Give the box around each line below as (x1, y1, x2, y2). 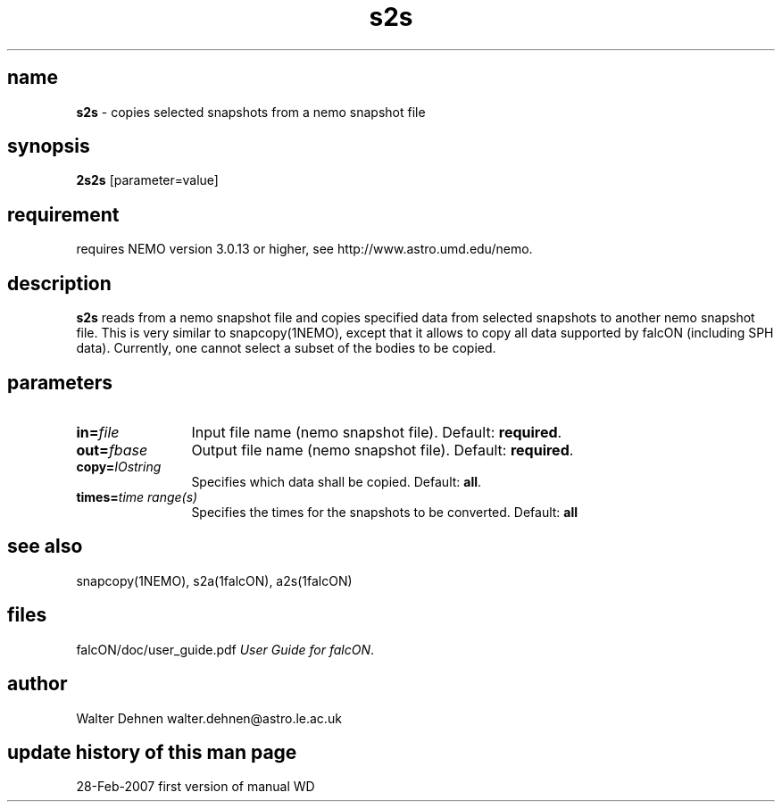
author (7, 672, 68, 696)
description (7, 271, 112, 295)
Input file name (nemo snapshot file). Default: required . (191, 422, 562, 441)
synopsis (7, 135, 90, 158)
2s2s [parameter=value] (76, 172, 219, 188)
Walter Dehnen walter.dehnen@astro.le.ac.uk (76, 710, 342, 726)
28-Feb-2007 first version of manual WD (76, 779, 315, 795)
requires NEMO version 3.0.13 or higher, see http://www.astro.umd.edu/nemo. (76, 241, 533, 257)
